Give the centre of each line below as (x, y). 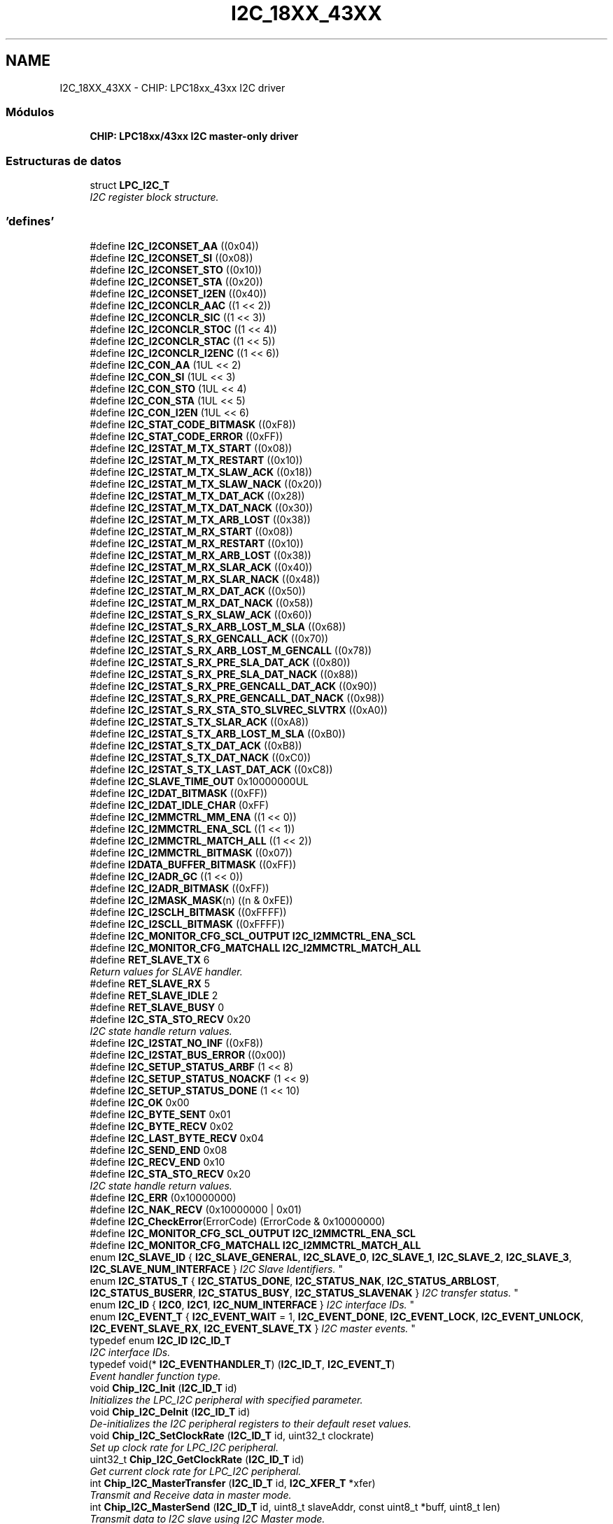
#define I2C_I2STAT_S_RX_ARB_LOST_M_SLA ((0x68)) (218, 626)
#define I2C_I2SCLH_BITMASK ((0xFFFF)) (188, 912)
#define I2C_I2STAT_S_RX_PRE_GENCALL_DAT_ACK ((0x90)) (233, 686)
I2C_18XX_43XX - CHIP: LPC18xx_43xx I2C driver (172, 87)
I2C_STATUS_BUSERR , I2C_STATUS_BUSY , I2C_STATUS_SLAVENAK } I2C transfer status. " (304, 1292)
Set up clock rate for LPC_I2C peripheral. (184, 1447)
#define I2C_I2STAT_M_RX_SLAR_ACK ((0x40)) (201, 567)
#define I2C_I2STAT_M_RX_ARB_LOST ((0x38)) (200, 555)
